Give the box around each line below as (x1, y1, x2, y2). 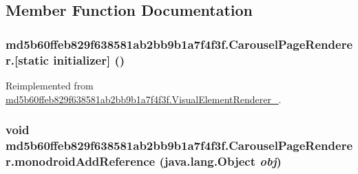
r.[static (6, 51, 49, 68)
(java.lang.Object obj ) (159, 152, 282, 169)
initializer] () (53, 51, 125, 68)
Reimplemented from (6, 78, 94, 92)
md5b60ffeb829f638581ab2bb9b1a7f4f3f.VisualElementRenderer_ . (6, 91, 282, 106)
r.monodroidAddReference (6, 152, 156, 169)
